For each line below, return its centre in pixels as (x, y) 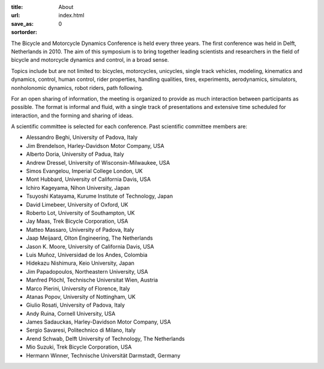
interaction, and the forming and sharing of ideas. (72, 115)
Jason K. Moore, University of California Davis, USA (90, 246)
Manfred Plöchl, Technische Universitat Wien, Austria (92, 280)
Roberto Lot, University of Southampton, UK (80, 213)
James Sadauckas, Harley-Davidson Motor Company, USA (98, 322)
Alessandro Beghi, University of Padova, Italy (82, 137)
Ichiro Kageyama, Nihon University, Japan (78, 187)
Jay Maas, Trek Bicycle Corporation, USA (77, 221)
